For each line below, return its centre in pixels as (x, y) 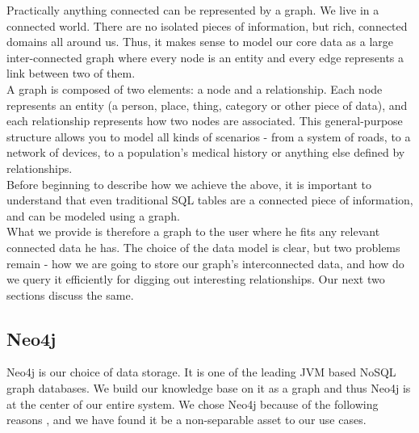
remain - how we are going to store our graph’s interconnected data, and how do (205, 263)
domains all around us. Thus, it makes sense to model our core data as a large (200, 42)
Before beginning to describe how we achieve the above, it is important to (189, 184)
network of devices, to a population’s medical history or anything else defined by (206, 152)
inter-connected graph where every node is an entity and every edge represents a (205, 57)
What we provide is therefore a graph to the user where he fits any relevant (193, 231)
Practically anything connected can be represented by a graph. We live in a (193, 10)
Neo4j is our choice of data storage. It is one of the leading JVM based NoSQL (201, 372)
